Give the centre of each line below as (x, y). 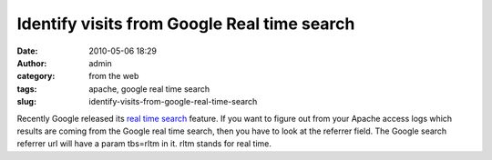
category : (36, 76)
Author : (32, 63)
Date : (27, 51)
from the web (114, 76)
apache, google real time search (149, 89)
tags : (27, 89)
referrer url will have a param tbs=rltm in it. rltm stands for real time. (144, 144)
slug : (26, 102)
